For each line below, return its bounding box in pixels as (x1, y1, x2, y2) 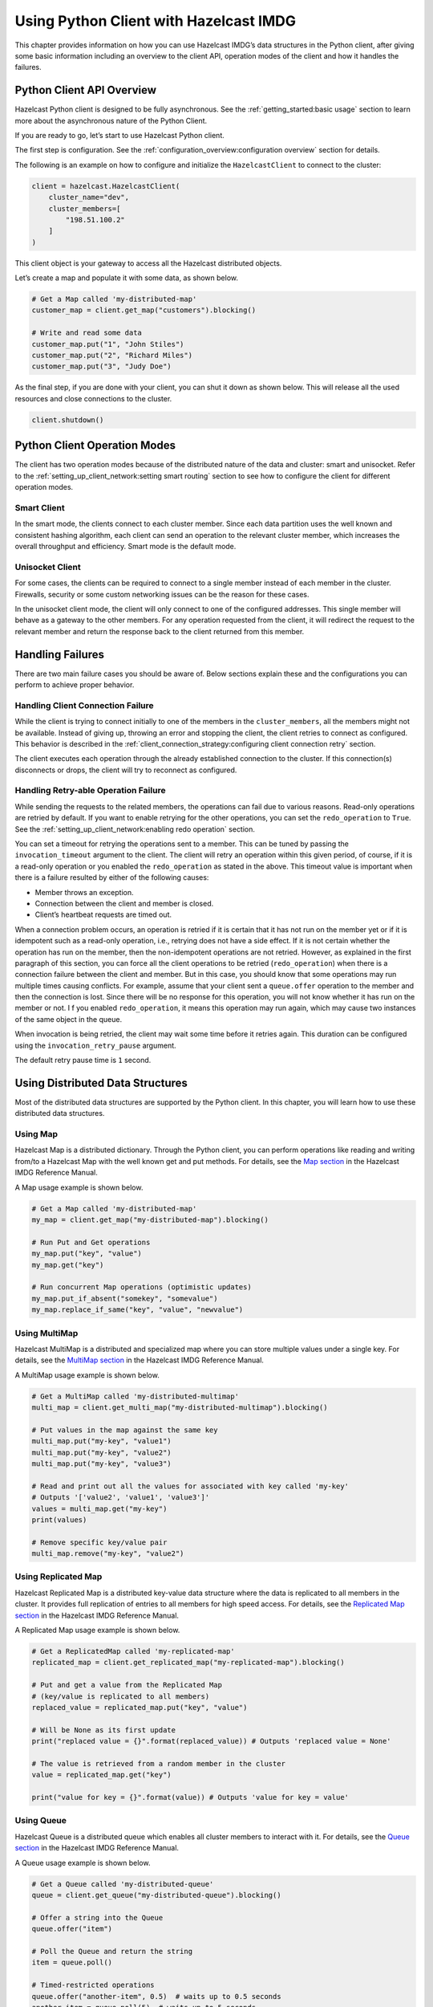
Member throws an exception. (34, 887, 134, 897)
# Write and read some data (31, 328, 142, 337)
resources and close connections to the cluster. (14, 393, 172, 403)
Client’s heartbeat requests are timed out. (34, 910, 172, 919)
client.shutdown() (31, 415, 104, 425)
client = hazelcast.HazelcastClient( (31, 181, 180, 190)
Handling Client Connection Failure (14, 699, 154, 710)
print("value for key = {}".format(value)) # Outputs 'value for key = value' (31, 1793, 349, 1802)
